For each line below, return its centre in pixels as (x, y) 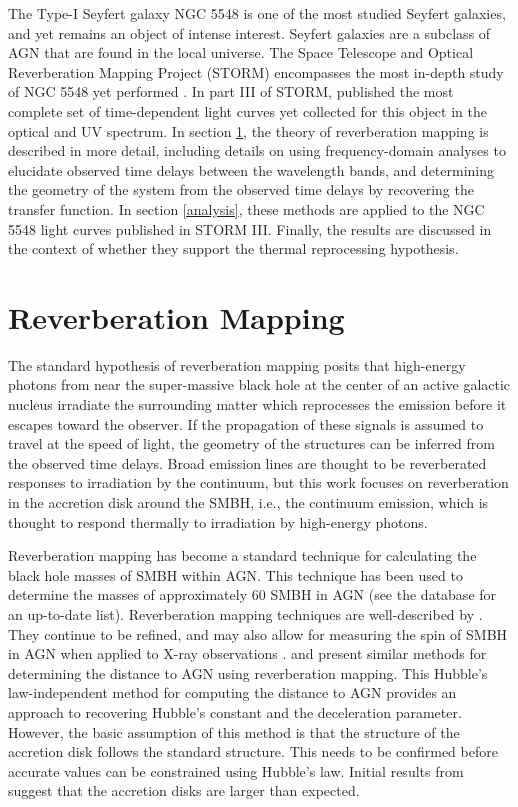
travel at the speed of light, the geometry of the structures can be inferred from (251, 443)
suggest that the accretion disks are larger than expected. (184, 790)
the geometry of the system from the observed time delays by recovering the (241, 189)
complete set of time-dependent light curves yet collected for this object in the (247, 110)
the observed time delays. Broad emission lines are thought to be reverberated (247, 462)
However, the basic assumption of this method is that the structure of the (234, 731)
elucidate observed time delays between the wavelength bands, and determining (251, 169)
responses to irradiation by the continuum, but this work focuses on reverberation (258, 482)
